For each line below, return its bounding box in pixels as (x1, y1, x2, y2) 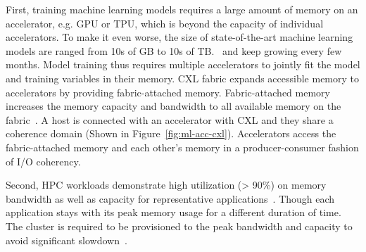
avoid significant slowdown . (6, 232, 127, 247)
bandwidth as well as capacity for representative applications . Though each (6, 191, 335, 206)
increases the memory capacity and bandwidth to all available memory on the (6, 99, 341, 113)
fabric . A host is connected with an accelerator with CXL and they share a (6, 112, 334, 127)
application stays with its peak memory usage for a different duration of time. (6, 205, 341, 220)
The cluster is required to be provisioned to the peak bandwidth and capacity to (6, 218, 353, 233)
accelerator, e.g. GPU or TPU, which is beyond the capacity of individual (6, 15, 324, 30)
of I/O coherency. (6, 153, 81, 168)
